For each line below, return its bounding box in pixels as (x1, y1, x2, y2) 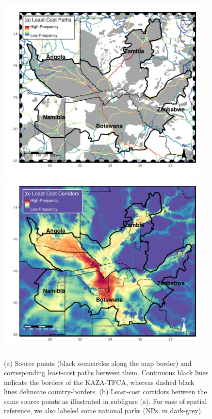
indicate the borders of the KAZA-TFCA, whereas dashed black (4, 377, 195, 387)
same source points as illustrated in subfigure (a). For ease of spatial (4, 396, 207, 406)
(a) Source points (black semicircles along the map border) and (4, 358, 192, 368)
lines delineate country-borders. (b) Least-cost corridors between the (4, 386, 207, 397)
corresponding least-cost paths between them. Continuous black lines (4, 367, 209, 378)
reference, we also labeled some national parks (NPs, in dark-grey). (4, 405, 203, 416)
